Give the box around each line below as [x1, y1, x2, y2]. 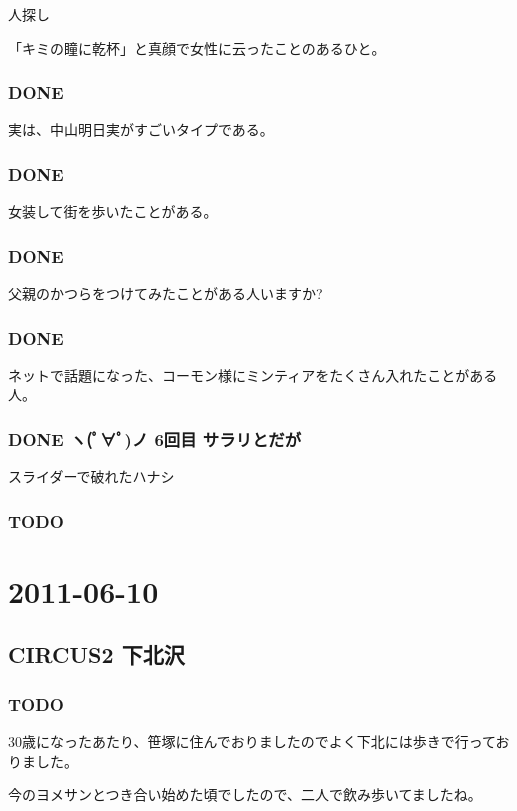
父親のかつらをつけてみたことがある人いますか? [8, 283, 323, 304]
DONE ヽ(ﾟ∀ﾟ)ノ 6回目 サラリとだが [8, 426, 302, 451]
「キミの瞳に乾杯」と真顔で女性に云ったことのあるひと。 [8, 37, 386, 58]
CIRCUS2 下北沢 [8, 639, 185, 670]
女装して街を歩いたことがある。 [8, 201, 218, 222]
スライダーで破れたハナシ [8, 466, 175, 487]
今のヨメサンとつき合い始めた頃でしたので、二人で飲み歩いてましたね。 [8, 784, 482, 805]
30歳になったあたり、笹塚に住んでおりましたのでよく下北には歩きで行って [8, 731, 496, 752]
